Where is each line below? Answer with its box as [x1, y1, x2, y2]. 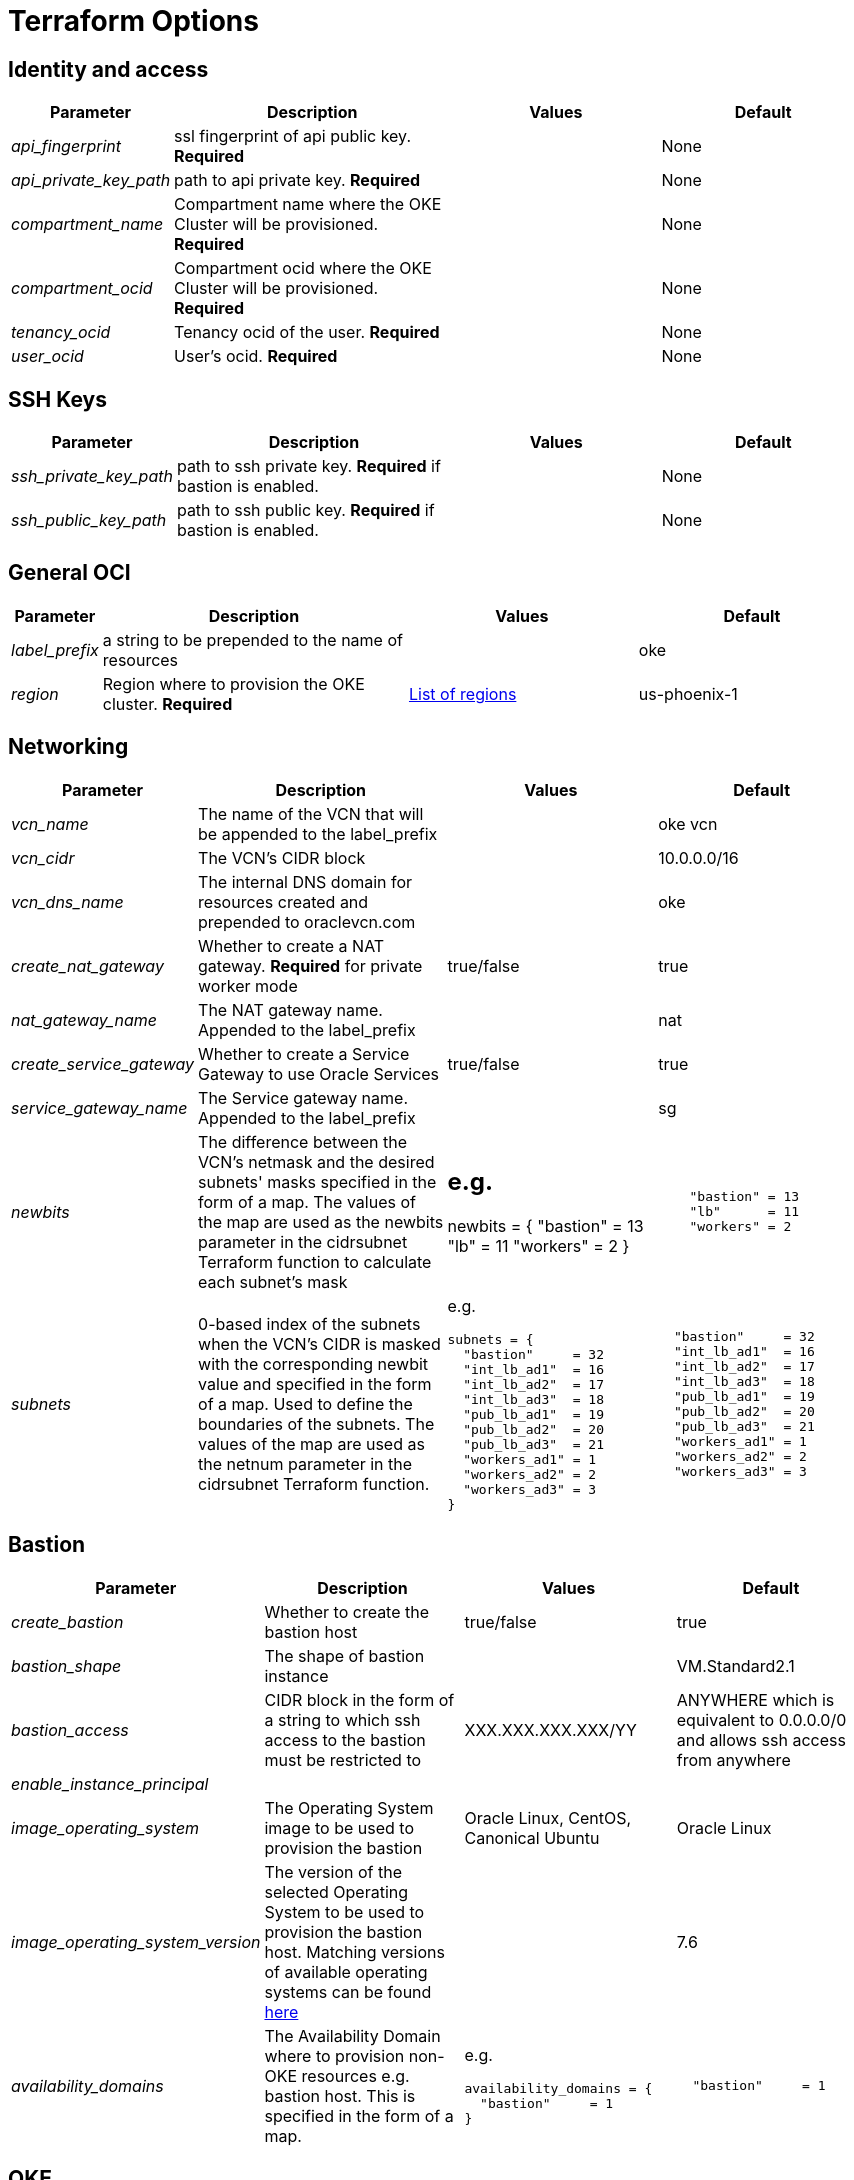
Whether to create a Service [198, 1043, 410, 1064]
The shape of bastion [264, 1645, 425, 1666]
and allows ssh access [676, 1729, 846, 1750]
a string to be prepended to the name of [102, 629, 403, 650]
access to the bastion [264, 1729, 426, 1750]
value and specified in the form [198, 1373, 432, 1394]
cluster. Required [102, 693, 233, 714]
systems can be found [264, 1981, 432, 2002]
